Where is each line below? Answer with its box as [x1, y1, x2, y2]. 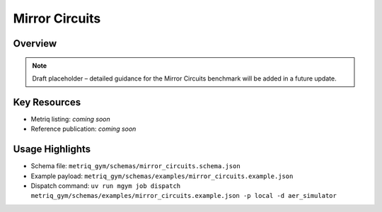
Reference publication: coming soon [30, 124, 137, 134]
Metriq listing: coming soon [30, 114, 111, 123]
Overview [13, 37, 57, 49]
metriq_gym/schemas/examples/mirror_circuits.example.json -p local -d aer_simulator [30, 192, 337, 200]
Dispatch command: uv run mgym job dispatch [30, 181, 181, 190]
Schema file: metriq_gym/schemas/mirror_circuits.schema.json [30, 162, 241, 170]
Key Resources [13, 96, 81, 108]
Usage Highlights [13, 143, 91, 155]
